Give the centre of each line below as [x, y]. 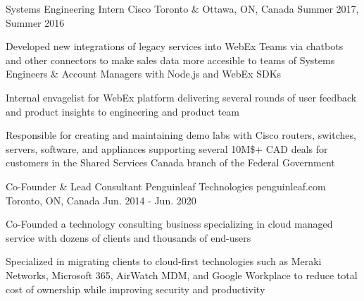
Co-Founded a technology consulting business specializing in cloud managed [169, 224]
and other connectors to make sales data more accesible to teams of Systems [170, 60]
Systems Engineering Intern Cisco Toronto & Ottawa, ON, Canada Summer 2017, [182, 8]
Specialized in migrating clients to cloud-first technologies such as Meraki [164, 261]
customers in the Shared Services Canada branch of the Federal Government [170, 162]
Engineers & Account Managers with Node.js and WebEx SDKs [144, 74]
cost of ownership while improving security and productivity [136, 289]
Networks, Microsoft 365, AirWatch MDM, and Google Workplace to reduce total [182, 275]
